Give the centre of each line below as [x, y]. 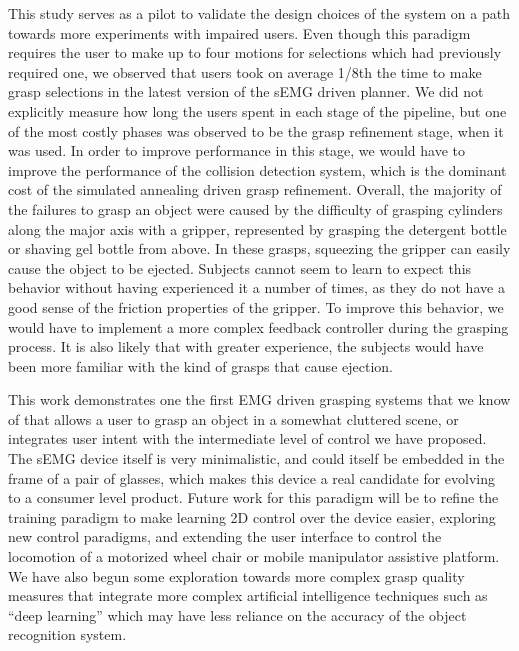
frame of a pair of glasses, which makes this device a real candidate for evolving [252, 477]
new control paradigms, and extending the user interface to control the [225, 536]
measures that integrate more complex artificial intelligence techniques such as [248, 595]
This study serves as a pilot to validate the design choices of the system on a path [259, 13]
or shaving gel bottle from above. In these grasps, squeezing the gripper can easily [259, 248]
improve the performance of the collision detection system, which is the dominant [257, 169]
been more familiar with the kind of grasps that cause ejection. [200, 365]
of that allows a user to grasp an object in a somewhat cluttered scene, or [233, 418]
